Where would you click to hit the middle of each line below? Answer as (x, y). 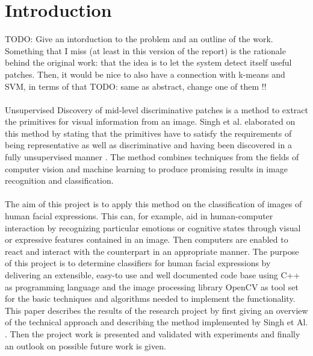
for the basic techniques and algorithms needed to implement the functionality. (150, 298)
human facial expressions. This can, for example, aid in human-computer (139, 216)
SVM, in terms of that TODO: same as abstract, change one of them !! (136, 86)
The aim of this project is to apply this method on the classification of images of (153, 204)
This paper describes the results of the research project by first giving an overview (156, 310)
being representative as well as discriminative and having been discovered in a (148, 145)
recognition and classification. (59, 180)
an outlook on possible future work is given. (85, 345)
